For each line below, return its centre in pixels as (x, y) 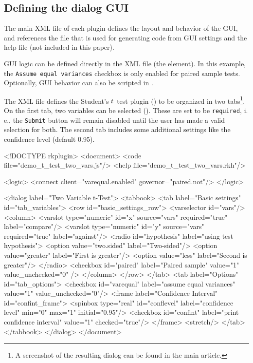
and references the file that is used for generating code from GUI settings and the (126, 37)
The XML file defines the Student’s (56, 101)
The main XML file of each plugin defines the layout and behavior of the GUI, (121, 28)
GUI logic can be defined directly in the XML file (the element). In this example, (125, 63)
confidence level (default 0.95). (49, 139)
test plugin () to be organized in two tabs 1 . (181, 100)
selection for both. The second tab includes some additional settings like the (117, 129)
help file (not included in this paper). (59, 47)
